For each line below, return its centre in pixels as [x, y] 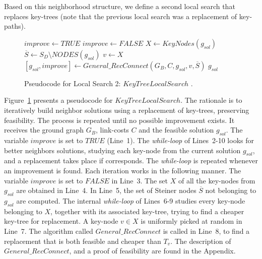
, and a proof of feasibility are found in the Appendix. [152, 251]
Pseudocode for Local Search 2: [73, 83]
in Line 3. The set [140, 180]
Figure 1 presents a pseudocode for [58, 100]
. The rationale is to [211, 100]
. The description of [201, 241]
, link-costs [112, 130]
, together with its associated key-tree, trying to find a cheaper [147, 211]
